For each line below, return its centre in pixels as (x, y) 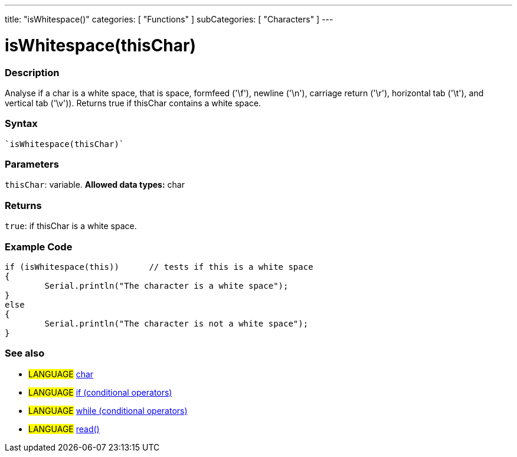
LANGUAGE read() (64, 429)
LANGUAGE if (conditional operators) (100, 392)
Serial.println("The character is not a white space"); (176, 323)
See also (25, 353)
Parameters (32, 164)
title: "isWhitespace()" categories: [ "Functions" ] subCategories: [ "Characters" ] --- (169, 19)
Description (32, 72)
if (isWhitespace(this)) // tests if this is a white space (159, 267)
